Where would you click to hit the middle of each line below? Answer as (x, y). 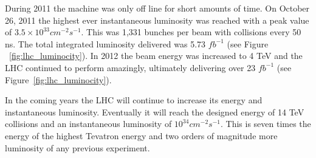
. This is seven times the (266, 124)
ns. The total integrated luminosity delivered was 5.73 (105, 43)
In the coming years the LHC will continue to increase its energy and (134, 100)
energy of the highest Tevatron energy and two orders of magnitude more (141, 135)
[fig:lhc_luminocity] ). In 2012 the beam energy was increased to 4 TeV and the (156, 56)
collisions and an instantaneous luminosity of (88, 124)
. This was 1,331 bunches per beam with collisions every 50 (191, 32)
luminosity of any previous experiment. (77, 147)
